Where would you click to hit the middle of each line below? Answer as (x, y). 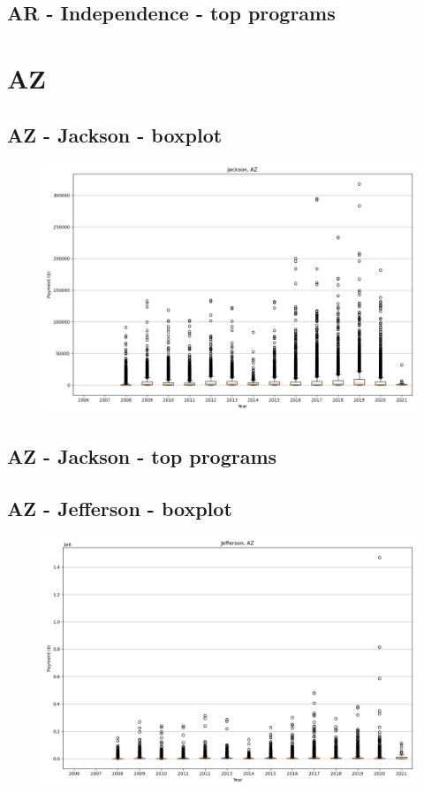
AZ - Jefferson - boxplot (120, 508)
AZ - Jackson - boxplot (115, 134)
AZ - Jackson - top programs (142, 455)
